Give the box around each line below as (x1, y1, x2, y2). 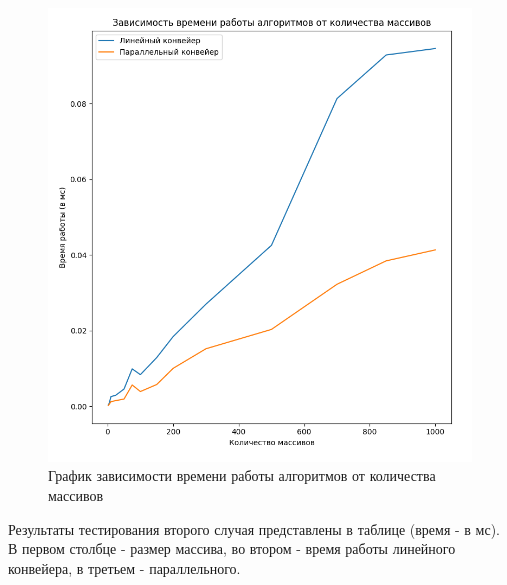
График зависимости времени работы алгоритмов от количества (48, 465, 436, 486)
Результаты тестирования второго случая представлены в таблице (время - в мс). (8, 518, 500, 539)
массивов (48, 485, 104, 505)
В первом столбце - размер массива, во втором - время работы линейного (8, 538, 456, 559)
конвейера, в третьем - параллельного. (8, 557, 241, 578)
